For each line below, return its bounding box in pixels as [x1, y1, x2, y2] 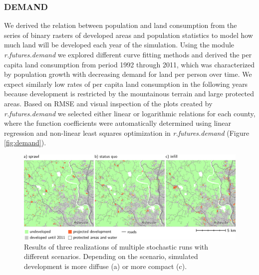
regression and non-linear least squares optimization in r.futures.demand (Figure [4, 127, 250, 138]
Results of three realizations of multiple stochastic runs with [24, 241, 209, 252]
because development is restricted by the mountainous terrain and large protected [4, 88, 255, 99]
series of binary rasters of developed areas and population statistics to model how [4, 29, 253, 40]
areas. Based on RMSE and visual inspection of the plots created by [4, 98, 213, 108]
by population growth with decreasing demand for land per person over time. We [4, 69, 252, 79]
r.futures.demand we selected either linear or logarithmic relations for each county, [4, 108, 256, 118]
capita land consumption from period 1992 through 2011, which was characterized [4, 59, 255, 69]
